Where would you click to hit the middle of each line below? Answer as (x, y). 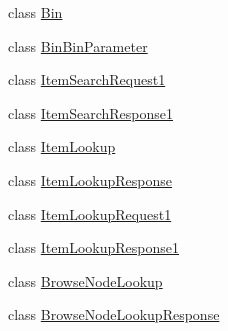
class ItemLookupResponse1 (94, 247)
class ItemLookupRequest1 (90, 213)
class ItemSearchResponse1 (91, 112)
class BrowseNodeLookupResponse (114, 314)
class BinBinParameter (78, 45)
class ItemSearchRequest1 (87, 79)
